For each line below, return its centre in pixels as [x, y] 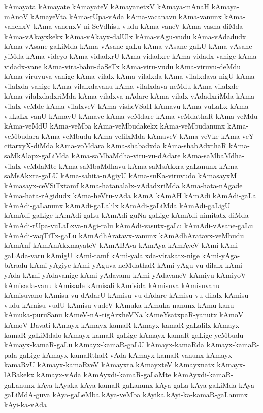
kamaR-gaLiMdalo [33, 335]
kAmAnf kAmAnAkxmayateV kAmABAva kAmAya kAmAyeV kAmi [111, 245]
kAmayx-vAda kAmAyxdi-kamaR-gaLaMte [104, 374]
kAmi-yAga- [221, 255]
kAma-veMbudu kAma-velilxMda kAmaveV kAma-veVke [130, 135]
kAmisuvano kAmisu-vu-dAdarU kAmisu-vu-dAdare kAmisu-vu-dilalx [113, 295]
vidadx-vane [23, 66]
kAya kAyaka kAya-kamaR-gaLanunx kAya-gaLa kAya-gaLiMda [137, 384]
